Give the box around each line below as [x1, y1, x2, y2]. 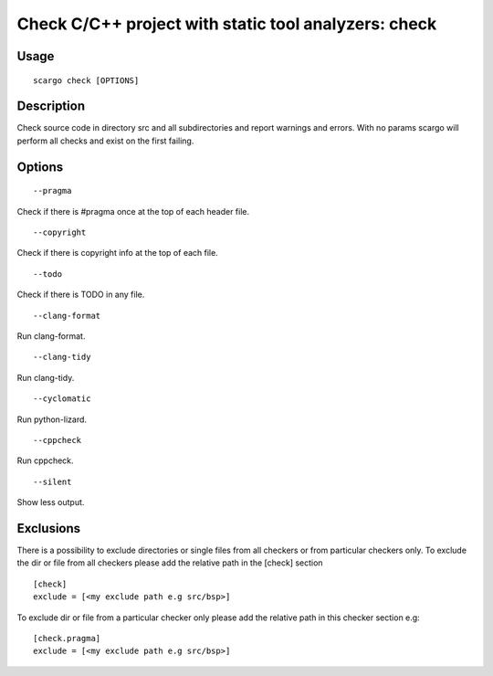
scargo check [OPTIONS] [33, 75, 140, 86]
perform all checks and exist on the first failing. [16, 135, 194, 146]
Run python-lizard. [16, 414, 87, 425]
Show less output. [16, 497, 85, 508]
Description [16, 99, 86, 114]
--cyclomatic [33, 394, 91, 404]
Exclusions [16, 521, 81, 536]
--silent [33, 476, 72, 487]
